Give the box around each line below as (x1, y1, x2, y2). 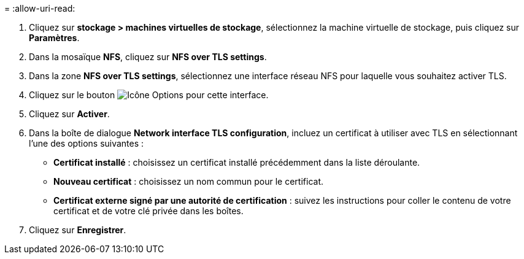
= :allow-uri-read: (4, 3, 75, 14)
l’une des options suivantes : (29, 138, 144, 149)
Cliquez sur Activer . (29, 109, 110, 119)
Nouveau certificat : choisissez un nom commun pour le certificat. (53, 176, 324, 187)
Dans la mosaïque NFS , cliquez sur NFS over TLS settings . (29, 52, 267, 62)
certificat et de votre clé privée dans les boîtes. (53, 206, 244, 216)
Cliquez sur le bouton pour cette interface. (29, 90, 269, 100)
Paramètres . (29, 33, 80, 43)
